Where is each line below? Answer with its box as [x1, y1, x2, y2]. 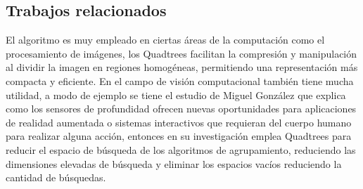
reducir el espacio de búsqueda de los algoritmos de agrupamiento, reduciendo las [6, 142, 356, 157]
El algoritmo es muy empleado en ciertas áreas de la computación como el [6, 32, 325, 47]
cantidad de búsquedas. [6, 170, 106, 185]
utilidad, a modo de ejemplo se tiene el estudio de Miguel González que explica [6, 87, 346, 102]
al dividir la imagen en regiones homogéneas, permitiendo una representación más [6, 60, 358, 74]
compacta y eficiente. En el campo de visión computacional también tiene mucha [6, 73, 354, 88]
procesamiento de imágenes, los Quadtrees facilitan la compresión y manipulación [6, 46, 357, 60]
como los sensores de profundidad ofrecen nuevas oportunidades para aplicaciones [6, 101, 357, 116]
